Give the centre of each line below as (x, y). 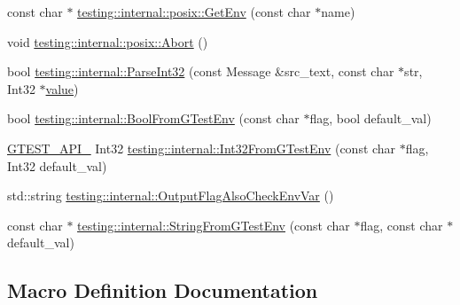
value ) (62, 88)
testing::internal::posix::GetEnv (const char (194, 12)
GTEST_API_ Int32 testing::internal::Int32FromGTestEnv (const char (202, 148)
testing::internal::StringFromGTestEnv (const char (214, 225)
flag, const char (402, 225)
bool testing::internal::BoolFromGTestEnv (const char (153, 118)
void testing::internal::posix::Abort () (108, 41)
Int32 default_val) (57, 165)
